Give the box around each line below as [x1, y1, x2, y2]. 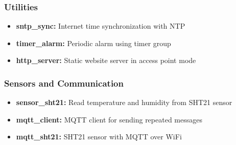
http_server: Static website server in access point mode [16, 55, 196, 66]
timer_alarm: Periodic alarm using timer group [16, 37, 171, 48]
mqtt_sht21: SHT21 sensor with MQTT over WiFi [16, 131, 182, 142]
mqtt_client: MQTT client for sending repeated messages [16, 114, 202, 125]
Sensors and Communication [4, 76, 124, 89]
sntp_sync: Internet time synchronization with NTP [16, 20, 185, 31]
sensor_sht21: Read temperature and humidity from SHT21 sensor [16, 97, 232, 108]
